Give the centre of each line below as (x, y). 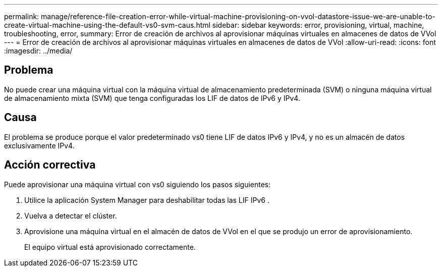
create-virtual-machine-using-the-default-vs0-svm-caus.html (107, 25)
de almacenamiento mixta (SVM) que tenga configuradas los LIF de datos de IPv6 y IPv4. (152, 98)
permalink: (22, 16)
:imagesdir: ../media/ (38, 51)
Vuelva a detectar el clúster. (71, 215)
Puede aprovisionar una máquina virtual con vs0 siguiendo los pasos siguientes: (137, 184)
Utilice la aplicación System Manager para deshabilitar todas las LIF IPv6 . (147, 200)
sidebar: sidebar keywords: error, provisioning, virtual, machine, (318, 25)
